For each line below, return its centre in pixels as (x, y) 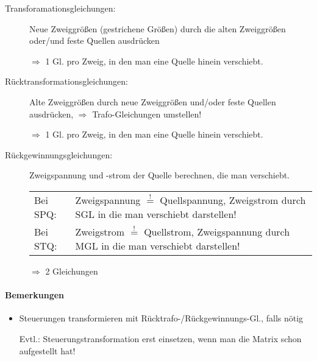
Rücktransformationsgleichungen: (66, 81)
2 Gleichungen (72, 271)
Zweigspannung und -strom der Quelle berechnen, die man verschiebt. (159, 175)
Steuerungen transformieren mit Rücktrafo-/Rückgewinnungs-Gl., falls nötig (161, 318)
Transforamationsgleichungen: (60, 8)
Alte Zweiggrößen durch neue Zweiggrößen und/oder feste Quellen (153, 101)
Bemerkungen (35, 295)
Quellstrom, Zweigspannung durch (217, 231)
